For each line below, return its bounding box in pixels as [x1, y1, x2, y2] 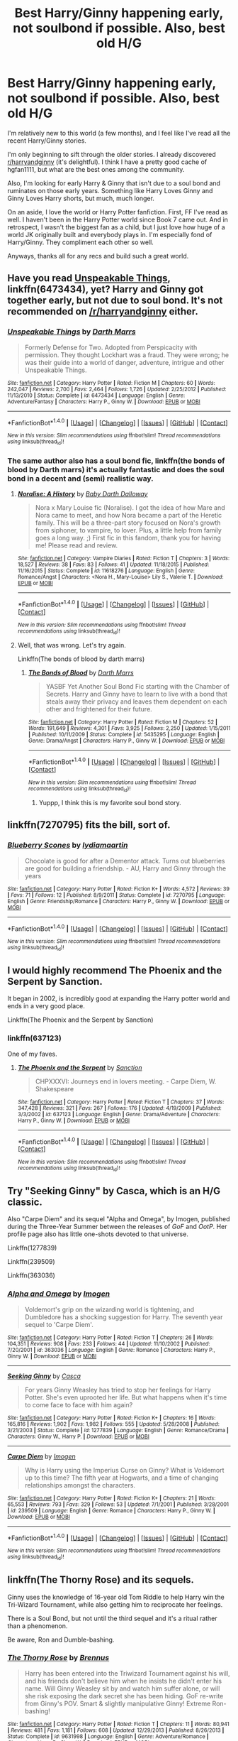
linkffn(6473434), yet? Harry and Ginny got [7, 283, 204, 295]
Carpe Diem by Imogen [7, 1452, 76, 1461]
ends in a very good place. [7, 1002, 85, 1010]
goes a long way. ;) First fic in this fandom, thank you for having [35, 533, 222, 542]
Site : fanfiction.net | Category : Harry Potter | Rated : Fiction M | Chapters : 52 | [28, 719, 218, 726]
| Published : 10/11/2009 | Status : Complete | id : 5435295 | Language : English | [28, 731, 220, 738]
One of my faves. [7, 1049, 58, 1058]
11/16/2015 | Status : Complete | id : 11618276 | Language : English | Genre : [17, 567, 195, 574]
